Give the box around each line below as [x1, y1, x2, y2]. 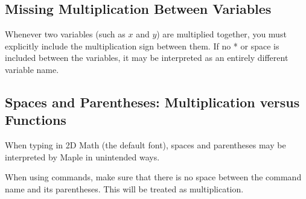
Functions [5, 110, 66, 129]
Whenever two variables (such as [5, 28, 126, 40]
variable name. [5, 63, 59, 75]
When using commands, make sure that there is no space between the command [5, 171, 302, 183]
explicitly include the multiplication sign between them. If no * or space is [5, 39, 279, 52]
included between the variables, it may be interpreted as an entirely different [5, 51, 288, 64]
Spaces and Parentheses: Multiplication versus [5, 92, 300, 111]
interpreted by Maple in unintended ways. [5, 150, 160, 163]
